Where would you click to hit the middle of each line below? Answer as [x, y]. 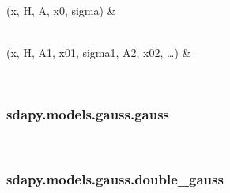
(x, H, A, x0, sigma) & [61, 11]
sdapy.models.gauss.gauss [88, 114]
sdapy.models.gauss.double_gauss [115, 179]
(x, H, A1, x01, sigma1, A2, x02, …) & [99, 53]
